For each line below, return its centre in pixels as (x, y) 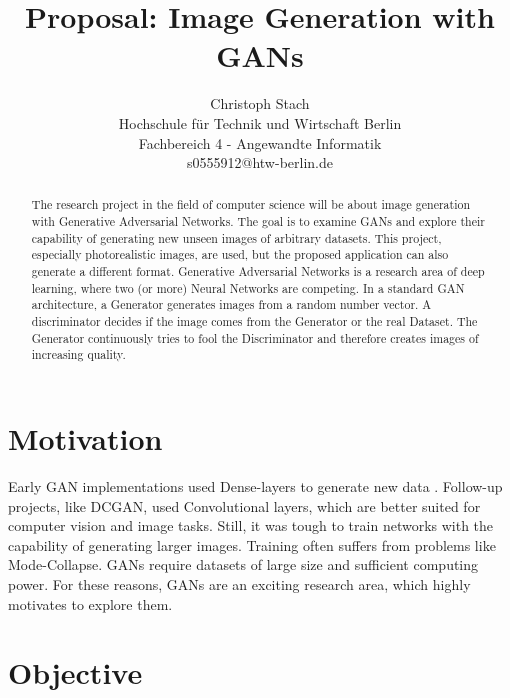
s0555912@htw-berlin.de (260, 162)
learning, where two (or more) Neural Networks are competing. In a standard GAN (248, 287)
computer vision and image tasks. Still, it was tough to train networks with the (251, 525)
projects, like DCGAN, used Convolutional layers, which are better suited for (244, 505)
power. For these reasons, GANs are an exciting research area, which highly (239, 583)
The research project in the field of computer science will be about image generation (251, 204)
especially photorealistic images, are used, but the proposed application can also (240, 254)
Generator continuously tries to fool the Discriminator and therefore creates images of (255, 337)
